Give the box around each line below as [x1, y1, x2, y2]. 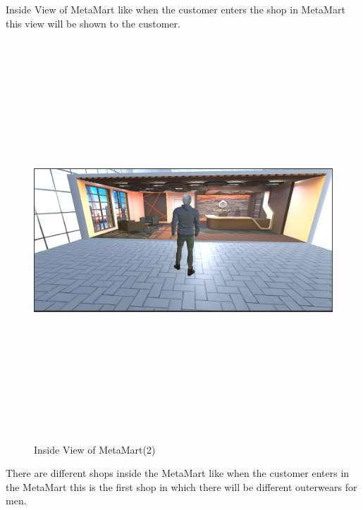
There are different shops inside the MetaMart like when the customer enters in [6, 466, 350, 480]
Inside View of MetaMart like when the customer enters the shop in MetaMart [6, 2, 345, 16]
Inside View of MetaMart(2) [34, 442, 156, 456]
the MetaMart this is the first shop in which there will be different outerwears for [6, 479, 357, 494]
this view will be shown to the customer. [6, 15, 180, 30]
